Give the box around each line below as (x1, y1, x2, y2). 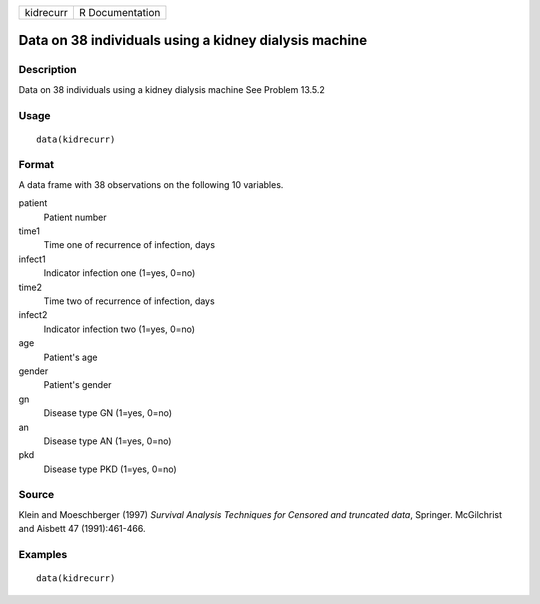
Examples (18, 547, 68, 561)
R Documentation (78, 6, 161, 19)
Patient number (43, 211, 107, 223)
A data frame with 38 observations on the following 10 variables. (18, 178, 284, 190)
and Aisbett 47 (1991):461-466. (18, 523, 146, 535)
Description (18, 63, 77, 77)
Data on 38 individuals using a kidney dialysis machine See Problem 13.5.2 (18, 83, 325, 95)
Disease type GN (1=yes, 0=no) (43, 407, 173, 419)
